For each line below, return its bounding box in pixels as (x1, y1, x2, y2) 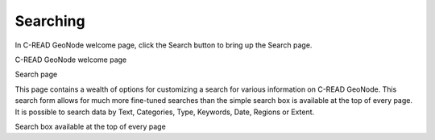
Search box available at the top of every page (14, 121, 167, 131)
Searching (14, 12, 85, 30)
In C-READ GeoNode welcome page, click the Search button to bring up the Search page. (14, 40, 313, 50)
